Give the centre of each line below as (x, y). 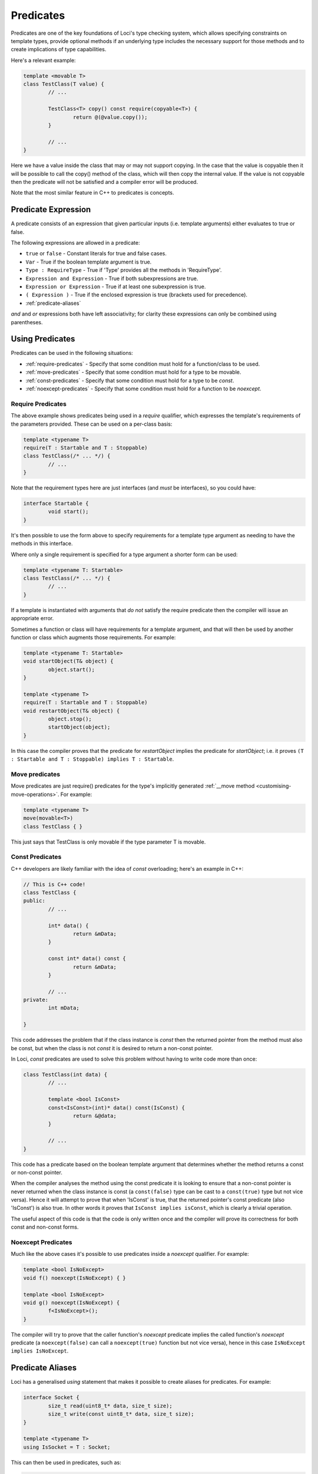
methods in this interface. (42, 544)
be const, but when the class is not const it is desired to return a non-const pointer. (112, 1048)
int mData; (64, 1008)
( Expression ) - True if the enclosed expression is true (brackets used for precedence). (136, 295)
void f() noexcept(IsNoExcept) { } (74, 1278)
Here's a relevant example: (43, 60)
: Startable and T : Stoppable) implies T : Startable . (92, 759)
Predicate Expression (51, 210)
